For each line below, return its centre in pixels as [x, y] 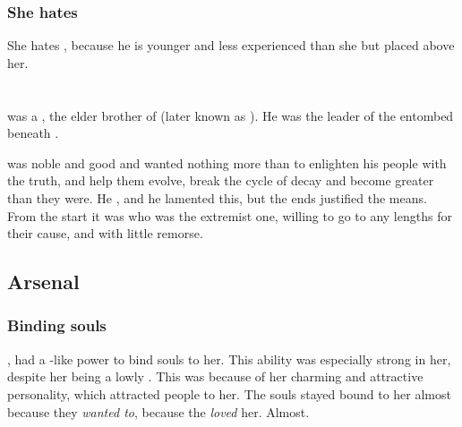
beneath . [33, 133]
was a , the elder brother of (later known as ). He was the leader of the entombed [231, 115]
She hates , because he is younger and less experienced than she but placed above [231, 45]
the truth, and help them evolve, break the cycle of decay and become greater [221, 180]
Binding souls [57, 325]
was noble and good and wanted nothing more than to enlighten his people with [227, 162]
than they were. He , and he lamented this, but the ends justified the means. [217, 197]
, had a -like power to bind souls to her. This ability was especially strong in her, [229, 359]
